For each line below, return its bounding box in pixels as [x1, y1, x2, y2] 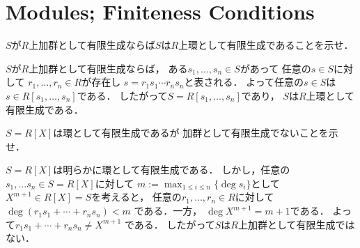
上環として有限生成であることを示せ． [178, 38, 354, 52]
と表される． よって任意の [184, 75, 304, 89]
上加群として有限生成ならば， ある [29, 61, 188, 75]
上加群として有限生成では [237, 217, 355, 231]
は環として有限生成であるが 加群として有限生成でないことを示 [53, 125, 338, 140]
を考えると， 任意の [91, 189, 182, 204]
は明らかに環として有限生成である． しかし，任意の [53, 162, 290, 177]
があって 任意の [240, 61, 311, 75]
